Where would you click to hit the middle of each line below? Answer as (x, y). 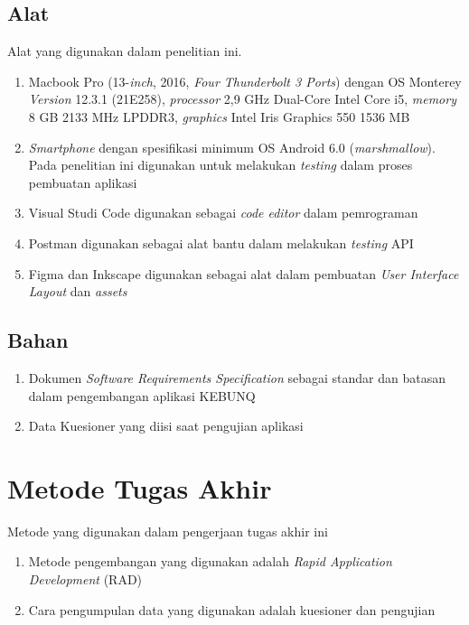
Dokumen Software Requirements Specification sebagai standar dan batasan (237, 377)
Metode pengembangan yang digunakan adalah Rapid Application (210, 561)
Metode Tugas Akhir (140, 487)
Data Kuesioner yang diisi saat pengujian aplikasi (166, 426)
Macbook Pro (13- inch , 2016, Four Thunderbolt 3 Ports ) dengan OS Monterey (245, 81)
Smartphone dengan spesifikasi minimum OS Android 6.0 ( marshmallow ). (232, 147)
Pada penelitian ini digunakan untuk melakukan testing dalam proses (220, 165)
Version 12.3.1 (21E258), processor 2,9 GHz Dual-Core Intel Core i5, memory (242, 99)
